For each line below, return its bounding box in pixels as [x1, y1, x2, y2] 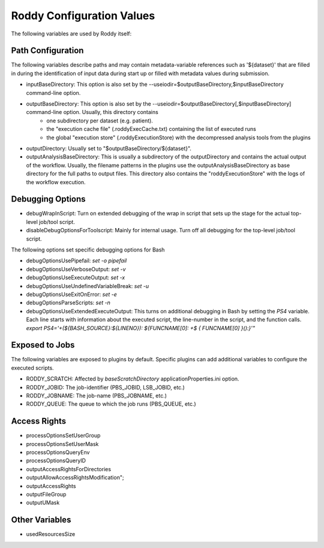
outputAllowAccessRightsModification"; [26, 474, 124, 481]
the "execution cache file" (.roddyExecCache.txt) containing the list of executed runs [46, 125, 256, 133]
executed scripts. [11, 364, 54, 372]
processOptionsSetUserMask [26, 440, 99, 447]
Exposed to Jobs [11, 340, 75, 351]
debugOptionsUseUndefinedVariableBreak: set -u [26, 282, 149, 289]
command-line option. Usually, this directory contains [26, 109, 158, 116]
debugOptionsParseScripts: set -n [26, 299, 110, 306]
